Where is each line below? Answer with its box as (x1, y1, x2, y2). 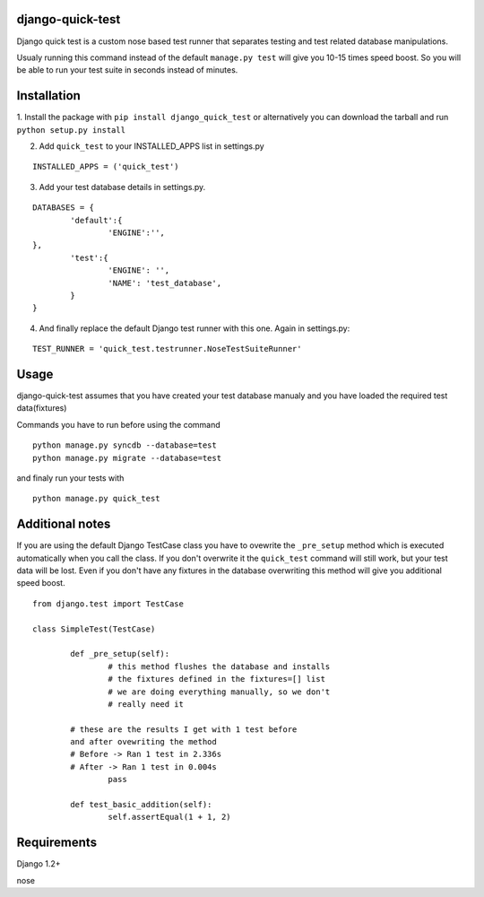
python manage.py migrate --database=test (32, 453, 222, 463)
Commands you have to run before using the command (16, 419, 221, 430)
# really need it (108, 699, 184, 709)
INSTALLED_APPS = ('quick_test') (32, 161, 179, 172)
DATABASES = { (32, 203, 94, 213)
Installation (16, 88, 81, 103)
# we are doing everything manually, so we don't (108, 686, 331, 697)
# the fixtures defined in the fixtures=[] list (108, 674, 326, 684)
